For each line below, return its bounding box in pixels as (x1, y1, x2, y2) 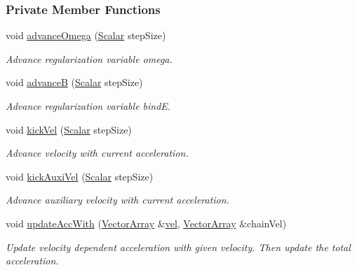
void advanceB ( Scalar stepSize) (6, 75, 143, 90)
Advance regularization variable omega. (6, 51, 173, 66)
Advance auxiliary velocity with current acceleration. (6, 192, 229, 207)
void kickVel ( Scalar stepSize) (6, 122, 132, 136)
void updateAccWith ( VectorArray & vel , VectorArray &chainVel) (6, 215, 287, 230)
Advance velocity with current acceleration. (6, 145, 189, 160)
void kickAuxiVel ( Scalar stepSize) (6, 169, 154, 183)
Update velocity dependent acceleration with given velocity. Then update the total (6, 239, 351, 254)
